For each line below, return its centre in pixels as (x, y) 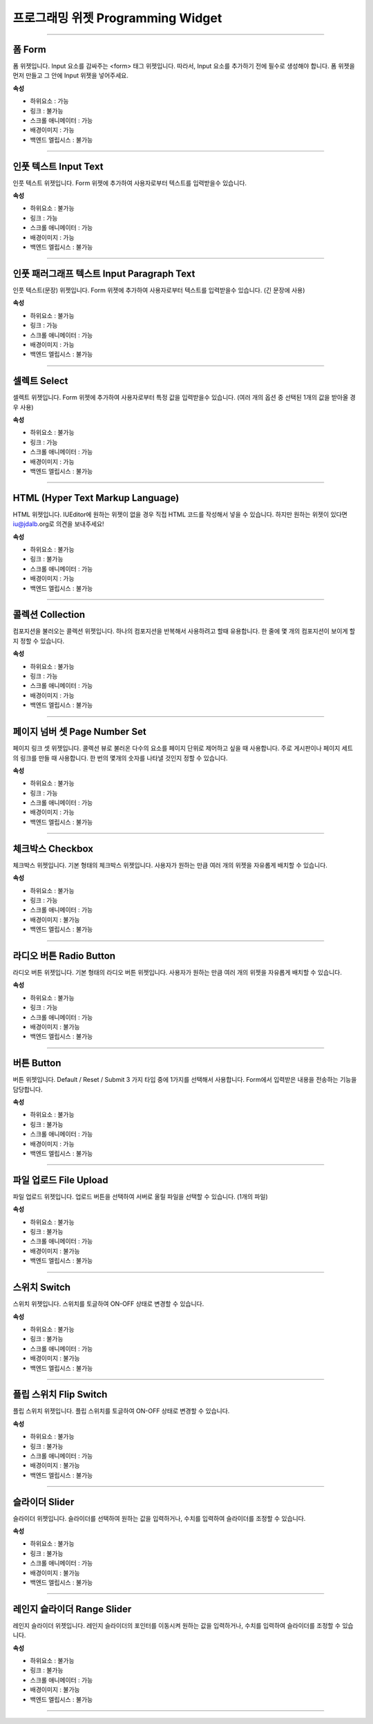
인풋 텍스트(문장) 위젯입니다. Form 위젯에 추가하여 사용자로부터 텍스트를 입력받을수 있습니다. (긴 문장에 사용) (159, 290)
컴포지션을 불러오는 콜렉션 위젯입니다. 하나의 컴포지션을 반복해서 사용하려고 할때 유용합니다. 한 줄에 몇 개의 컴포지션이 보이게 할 (184, 631)
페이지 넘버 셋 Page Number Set (79, 732)
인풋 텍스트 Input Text (58, 166)
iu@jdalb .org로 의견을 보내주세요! (58, 524)
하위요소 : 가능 (49, 101)
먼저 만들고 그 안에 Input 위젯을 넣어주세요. (71, 75)
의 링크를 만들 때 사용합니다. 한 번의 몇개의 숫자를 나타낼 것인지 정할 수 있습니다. (120, 758)
